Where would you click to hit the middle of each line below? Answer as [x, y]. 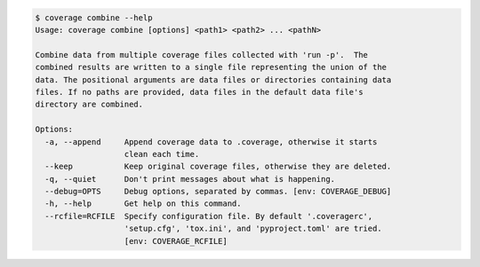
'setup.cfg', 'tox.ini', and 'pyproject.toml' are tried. [253, 229]
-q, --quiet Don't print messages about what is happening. [190, 179]
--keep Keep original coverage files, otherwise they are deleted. [218, 167]
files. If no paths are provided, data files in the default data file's [199, 92]
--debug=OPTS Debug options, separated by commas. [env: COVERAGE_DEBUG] [218, 192]
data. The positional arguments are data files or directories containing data [213, 79]
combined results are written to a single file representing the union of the [211, 67]
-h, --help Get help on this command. [143, 204]
